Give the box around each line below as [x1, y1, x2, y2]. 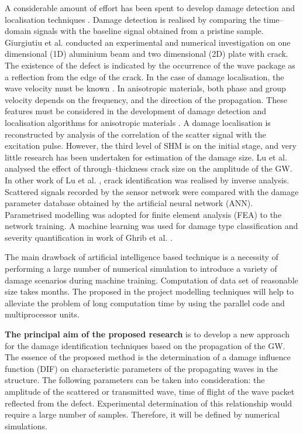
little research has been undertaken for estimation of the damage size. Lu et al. [5, 151, 287, 163]
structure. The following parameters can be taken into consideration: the [5, 374, 265, 386]
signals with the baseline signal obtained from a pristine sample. [33, 25, 264, 37]
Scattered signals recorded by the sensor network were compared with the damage [5, 185, 299, 197]
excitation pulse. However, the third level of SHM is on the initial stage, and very [5, 139, 297, 152]
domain [5, 25, 32, 37]
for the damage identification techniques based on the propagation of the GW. [5, 339, 285, 351]
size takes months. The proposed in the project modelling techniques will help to [5, 285, 294, 298]
